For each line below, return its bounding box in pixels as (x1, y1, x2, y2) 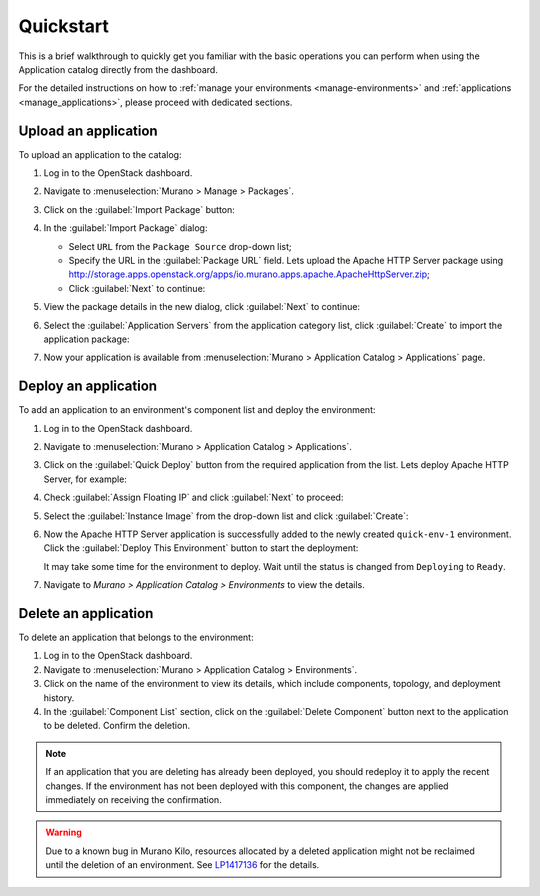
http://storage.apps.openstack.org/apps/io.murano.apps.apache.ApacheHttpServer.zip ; (68, 268, 430, 280)
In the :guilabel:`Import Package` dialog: (43, 222, 208, 234)
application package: (43, 333, 130, 345)
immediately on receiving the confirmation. (45, 793, 222, 805)
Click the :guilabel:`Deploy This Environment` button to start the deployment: (43, 542, 359, 554)
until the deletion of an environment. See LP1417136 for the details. (45, 859, 320, 871)
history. (43, 691, 75, 704)
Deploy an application (18, 378, 158, 395)
